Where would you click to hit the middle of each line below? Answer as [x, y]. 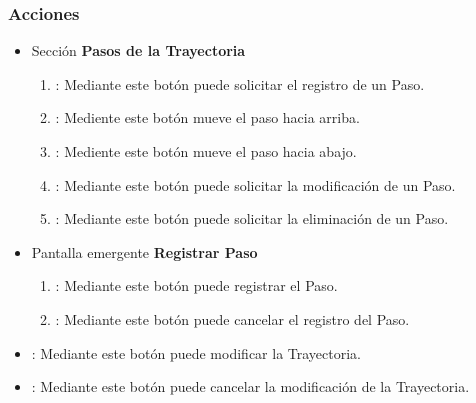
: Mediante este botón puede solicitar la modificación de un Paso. [255, 184]
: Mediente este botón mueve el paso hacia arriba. [207, 117]
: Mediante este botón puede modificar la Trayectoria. [196, 352]
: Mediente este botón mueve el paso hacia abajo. [206, 151]
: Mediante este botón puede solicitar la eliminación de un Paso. [252, 218]
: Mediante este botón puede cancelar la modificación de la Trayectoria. [250, 386]
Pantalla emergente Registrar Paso [144, 251]
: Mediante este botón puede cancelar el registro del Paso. [232, 318]
